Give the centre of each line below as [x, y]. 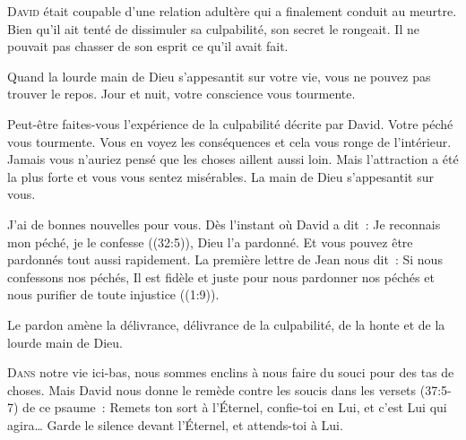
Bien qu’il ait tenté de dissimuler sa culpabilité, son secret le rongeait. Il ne [213, 28]
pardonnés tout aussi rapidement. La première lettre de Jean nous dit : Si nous [225, 259]
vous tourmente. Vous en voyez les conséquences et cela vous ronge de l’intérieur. [229, 141]
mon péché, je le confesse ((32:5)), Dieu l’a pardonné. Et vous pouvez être [210, 242]
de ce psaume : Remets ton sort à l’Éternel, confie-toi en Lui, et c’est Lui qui [235, 407]
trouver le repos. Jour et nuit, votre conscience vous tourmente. [181, 94]
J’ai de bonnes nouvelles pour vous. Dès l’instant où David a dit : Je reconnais [224, 224]
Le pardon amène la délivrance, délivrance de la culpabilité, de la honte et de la [226, 324]
